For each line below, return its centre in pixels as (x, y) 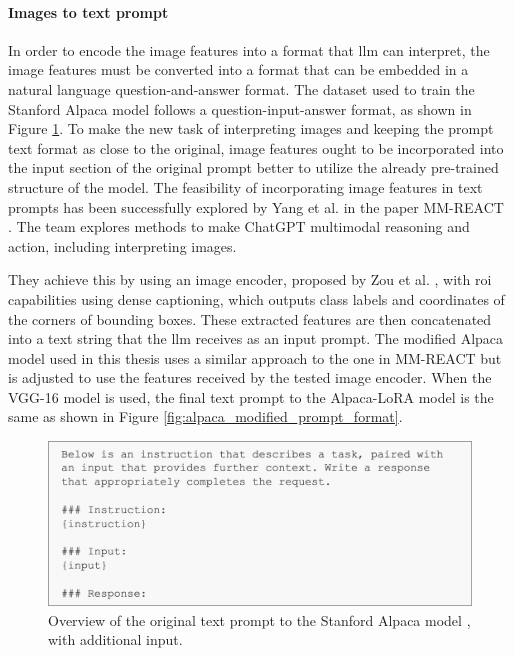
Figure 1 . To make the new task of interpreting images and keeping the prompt (251, 128)
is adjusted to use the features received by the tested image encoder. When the (250, 377)
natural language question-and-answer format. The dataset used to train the (241, 88)
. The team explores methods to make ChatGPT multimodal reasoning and (239, 226)
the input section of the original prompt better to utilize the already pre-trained (253, 167)
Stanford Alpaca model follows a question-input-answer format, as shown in (240, 108)
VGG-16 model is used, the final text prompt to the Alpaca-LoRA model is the (251, 396)
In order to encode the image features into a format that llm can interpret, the (249, 49)
